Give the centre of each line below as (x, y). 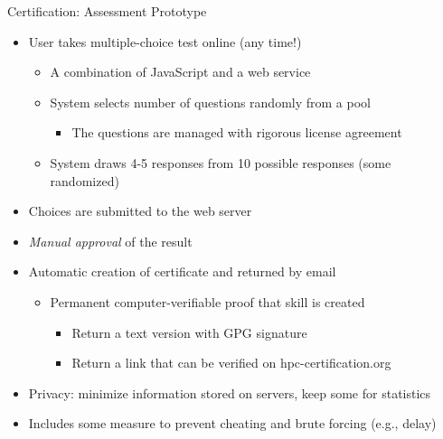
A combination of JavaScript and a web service (180, 72)
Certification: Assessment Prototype (107, 11)
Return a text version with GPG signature (189, 332)
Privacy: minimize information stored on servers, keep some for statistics (230, 392)
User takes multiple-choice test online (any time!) (165, 41)
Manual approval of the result (110, 241)
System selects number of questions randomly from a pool (210, 102)
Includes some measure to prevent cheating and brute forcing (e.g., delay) (232, 423)
